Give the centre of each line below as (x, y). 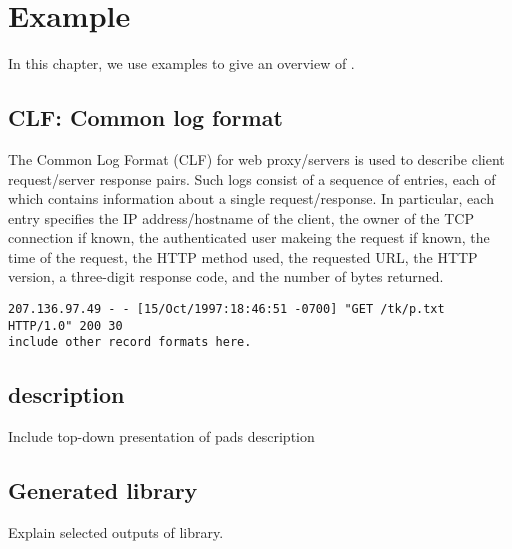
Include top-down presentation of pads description (161, 436)
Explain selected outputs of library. (116, 532)
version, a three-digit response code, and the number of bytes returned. (226, 276)
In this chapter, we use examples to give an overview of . (181, 63)
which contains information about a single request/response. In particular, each (251, 198)
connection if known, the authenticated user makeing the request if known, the (249, 237)
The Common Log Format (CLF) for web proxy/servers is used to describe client (256, 158)
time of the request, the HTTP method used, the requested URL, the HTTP (243, 256)
